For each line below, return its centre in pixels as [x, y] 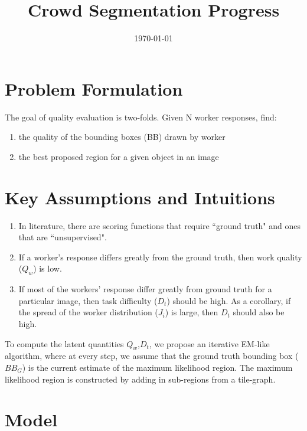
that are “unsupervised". [63, 237]
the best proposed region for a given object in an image [119, 156]
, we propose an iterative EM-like [209, 343]
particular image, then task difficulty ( [88, 300]
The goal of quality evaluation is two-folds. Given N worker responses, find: [141, 117]
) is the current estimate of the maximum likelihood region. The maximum [157, 367]
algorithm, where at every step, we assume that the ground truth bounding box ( [152, 356]
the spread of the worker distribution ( [88, 312]
